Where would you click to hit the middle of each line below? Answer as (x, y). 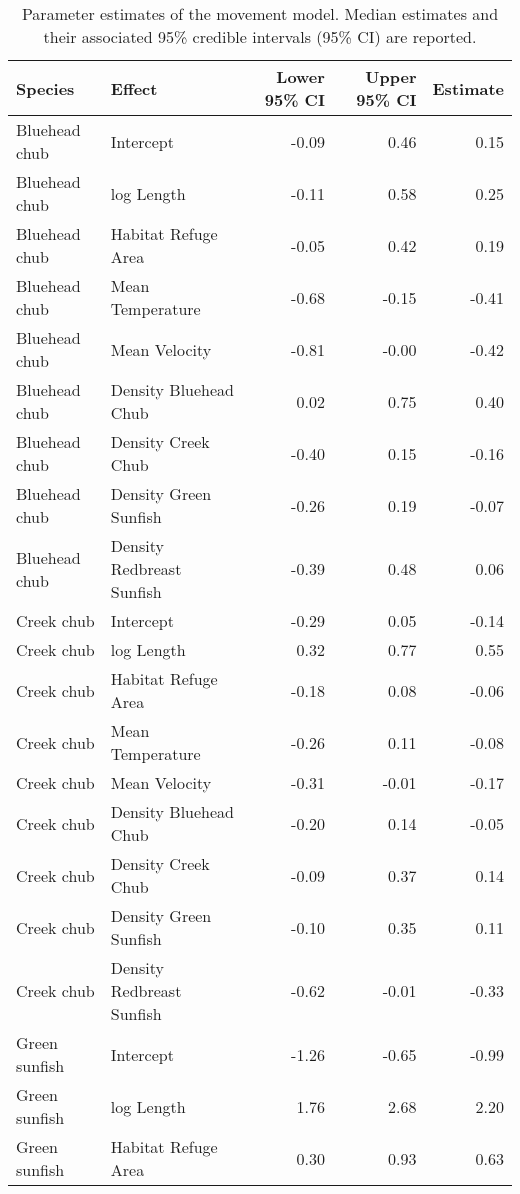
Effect (134, 88)
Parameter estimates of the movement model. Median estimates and (260, 13)
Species (45, 88)
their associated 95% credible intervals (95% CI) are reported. (260, 36)
